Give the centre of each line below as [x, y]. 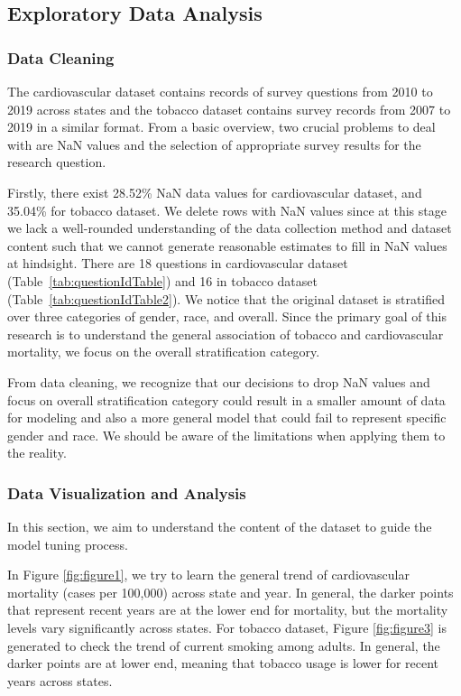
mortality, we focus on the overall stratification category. [164, 352]
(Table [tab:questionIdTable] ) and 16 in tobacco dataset [162, 280]
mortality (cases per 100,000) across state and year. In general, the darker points [230, 592]
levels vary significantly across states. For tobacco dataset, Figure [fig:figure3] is [227, 628]
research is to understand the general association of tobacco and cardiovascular [226, 334]
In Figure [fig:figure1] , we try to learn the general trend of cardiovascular [208, 575]
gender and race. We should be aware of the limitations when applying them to [226, 435]
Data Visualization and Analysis [127, 492]
